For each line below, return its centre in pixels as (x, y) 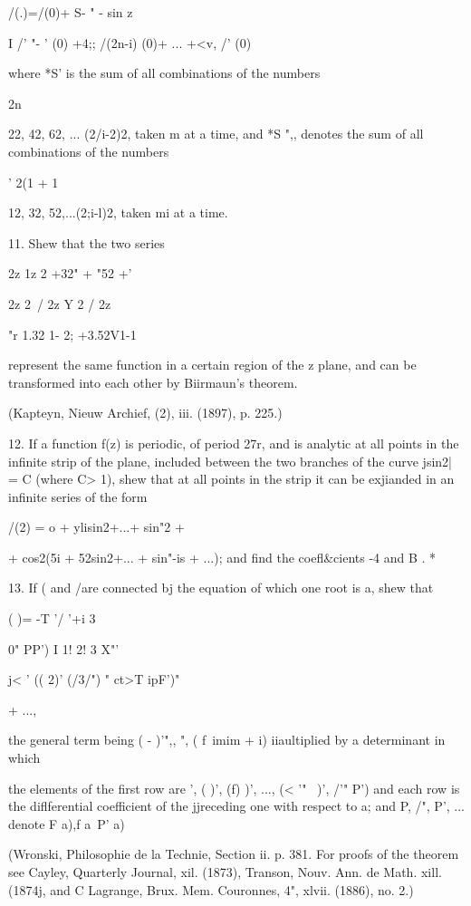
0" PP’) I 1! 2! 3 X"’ (64, 648)
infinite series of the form (78, 496)
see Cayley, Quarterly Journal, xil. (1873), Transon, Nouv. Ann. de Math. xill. (225, 872)
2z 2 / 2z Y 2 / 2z (60, 303)
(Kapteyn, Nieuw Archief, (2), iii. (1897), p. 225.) (145, 413)
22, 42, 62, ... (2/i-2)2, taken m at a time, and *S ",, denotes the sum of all (216, 134)
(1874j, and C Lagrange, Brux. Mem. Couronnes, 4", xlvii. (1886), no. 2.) (211, 889)
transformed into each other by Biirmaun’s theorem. (153, 382)
